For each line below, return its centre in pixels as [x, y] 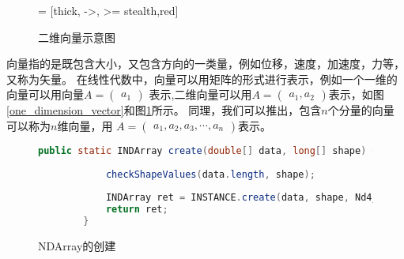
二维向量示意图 [77, 37]
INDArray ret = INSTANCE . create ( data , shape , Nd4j [242, 198]
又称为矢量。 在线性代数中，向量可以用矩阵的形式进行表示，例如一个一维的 [202, 79]
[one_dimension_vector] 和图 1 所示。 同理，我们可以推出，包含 [164, 110]
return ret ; [137, 210]
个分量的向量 [361, 110]
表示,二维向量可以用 [200, 94]
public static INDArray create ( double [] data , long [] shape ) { [208, 150]
